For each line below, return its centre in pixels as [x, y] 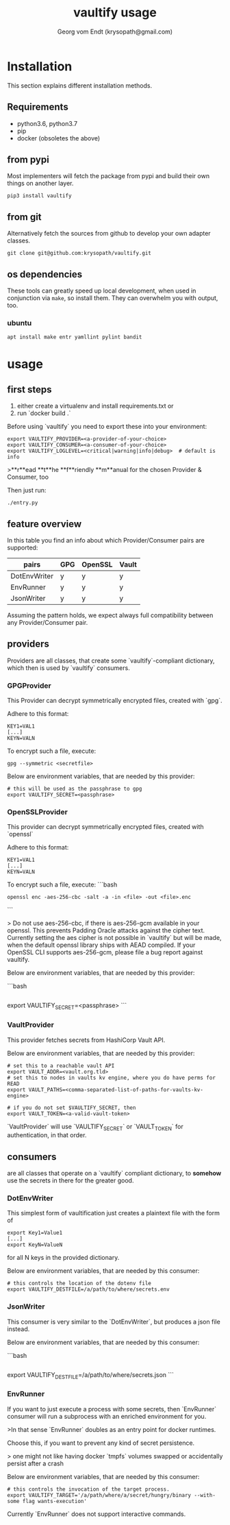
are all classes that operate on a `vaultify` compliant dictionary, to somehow [114, 1174]
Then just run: [27, 491]
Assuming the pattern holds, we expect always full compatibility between [110, 615]
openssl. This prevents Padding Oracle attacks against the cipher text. [106, 930]
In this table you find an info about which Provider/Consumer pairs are [106, 541]
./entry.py [23, 503]
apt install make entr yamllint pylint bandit [75, 337]
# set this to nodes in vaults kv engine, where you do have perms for [111, 1078]
